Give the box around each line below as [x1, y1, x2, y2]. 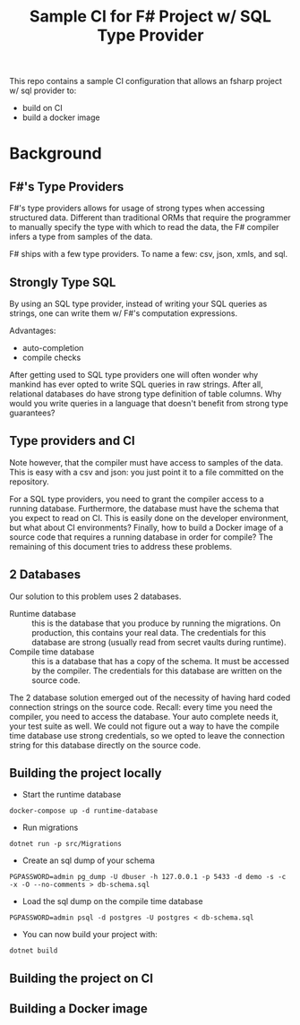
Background [9, 143, 102, 164]
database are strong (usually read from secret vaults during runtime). [31, 636, 287, 647]
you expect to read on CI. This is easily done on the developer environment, [9, 512, 289, 523]
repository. [9, 476, 49, 487]
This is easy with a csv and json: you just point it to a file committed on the [9, 466, 284, 477]
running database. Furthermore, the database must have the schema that [9, 503, 279, 514]
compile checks [21, 352, 81, 363]
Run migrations [21, 822, 79, 833]
